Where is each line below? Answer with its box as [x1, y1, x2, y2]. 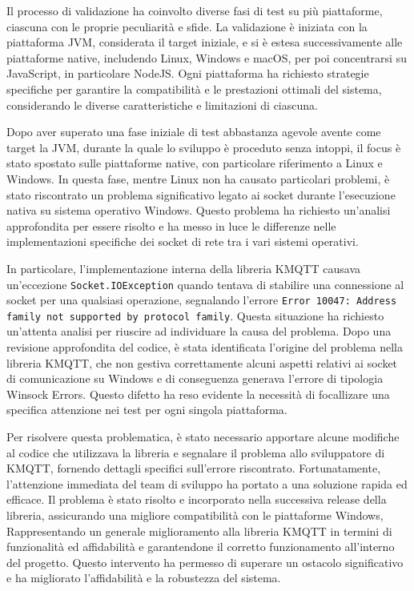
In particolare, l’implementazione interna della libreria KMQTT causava [6, 259, 361, 276]
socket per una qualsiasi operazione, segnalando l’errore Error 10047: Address [6, 291, 397, 308]
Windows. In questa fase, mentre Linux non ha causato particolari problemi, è [6, 170, 390, 187]
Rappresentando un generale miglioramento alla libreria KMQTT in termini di [6, 522, 392, 539]
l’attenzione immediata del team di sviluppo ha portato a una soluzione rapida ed [6, 475, 408, 492]
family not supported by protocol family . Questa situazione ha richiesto [6, 307, 384, 324]
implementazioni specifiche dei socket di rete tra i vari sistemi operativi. [6, 233, 359, 250]
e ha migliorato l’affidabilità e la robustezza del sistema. [6, 569, 281, 586]
